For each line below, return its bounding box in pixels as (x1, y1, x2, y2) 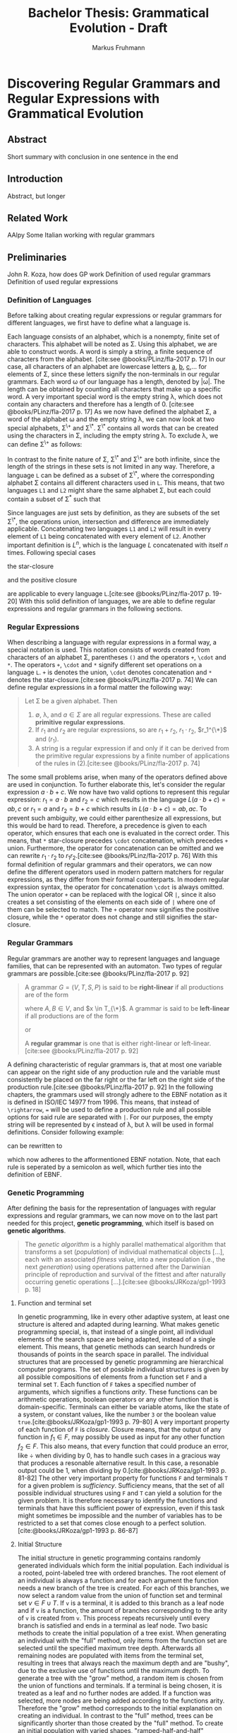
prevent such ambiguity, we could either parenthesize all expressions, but (7, 813, 221, 822)
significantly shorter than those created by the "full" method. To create (17, 1719, 224, 1727)
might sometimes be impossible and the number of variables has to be (17, 1511, 222, 1520)
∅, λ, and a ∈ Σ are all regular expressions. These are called (35, 710, 212, 719)
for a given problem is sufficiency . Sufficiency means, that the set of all (17, 1481, 224, 1489)
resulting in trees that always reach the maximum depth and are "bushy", (17, 1659, 229, 1667)
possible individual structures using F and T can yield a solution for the (17, 1488, 222, 1497)
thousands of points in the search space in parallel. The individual (17, 1350, 209, 1358)
